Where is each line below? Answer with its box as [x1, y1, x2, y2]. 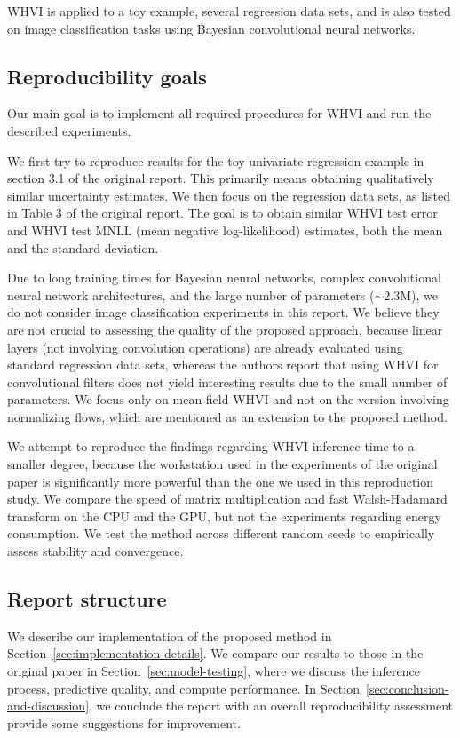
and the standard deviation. [7, 238, 159, 257]
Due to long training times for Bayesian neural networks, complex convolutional [7, 268, 441, 287]
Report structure [7, 585, 167, 613]
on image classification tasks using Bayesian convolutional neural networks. [7, 19, 416, 37]
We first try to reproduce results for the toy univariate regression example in [7, 151, 424, 170]
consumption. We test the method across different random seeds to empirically [7, 524, 435, 543]
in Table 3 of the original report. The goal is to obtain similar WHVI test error [7, 203, 438, 222]
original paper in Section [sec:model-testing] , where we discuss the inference [7, 662, 420, 680]
